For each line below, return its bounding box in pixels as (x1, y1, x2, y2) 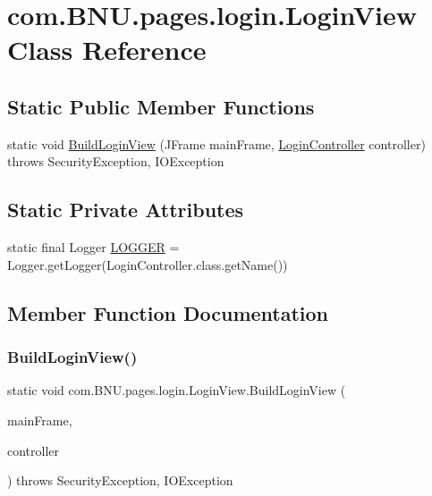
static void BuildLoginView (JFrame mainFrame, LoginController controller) (7, 134, 426, 153)
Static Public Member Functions (7, 92, 315, 120)
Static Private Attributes (7, 196, 244, 223)
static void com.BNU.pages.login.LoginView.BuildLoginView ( (7, 381, 346, 399)
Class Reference (7, 31, 207, 68)
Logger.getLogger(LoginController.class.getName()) (7, 255, 288, 273)
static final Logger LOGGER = (7, 238, 180, 256)
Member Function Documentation (7, 298, 329, 326)
